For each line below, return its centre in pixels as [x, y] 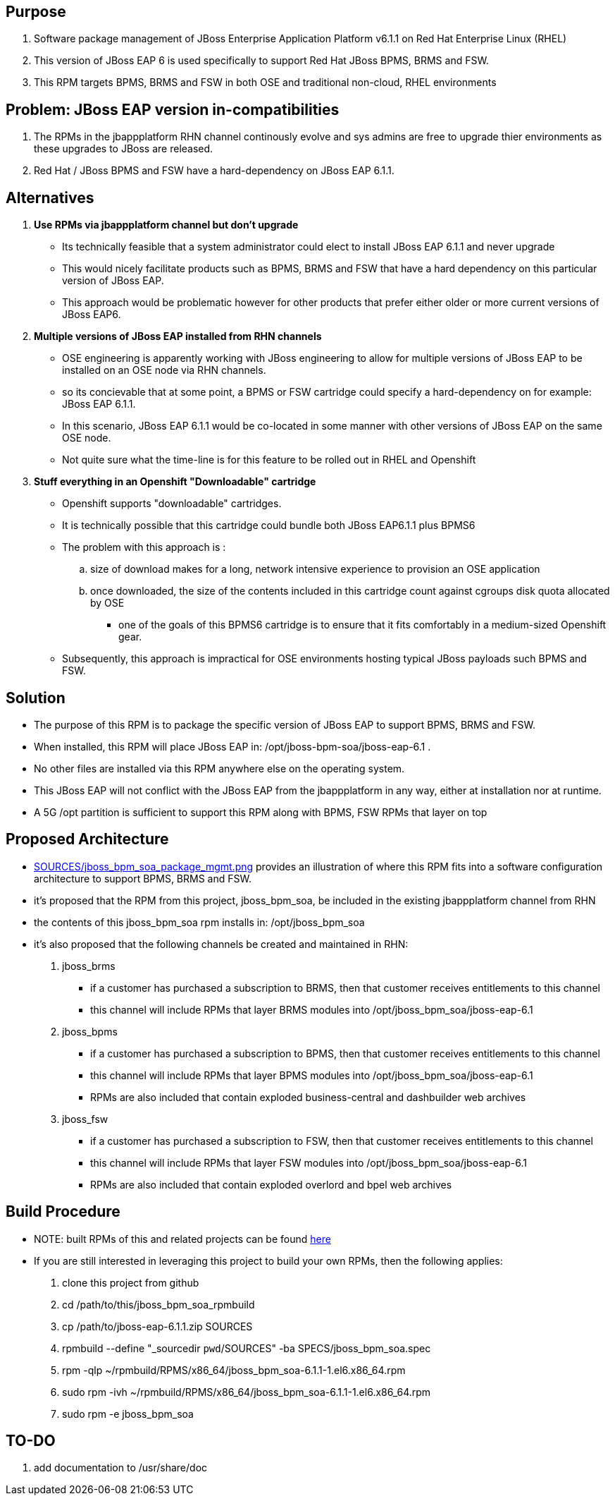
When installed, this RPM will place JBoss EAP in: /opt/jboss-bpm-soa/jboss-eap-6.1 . [232, 746]
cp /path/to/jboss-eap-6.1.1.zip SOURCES [157, 1326]
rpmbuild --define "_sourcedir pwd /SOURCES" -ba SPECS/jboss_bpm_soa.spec [247, 1348]
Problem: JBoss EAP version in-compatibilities [173, 109]
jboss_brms [89, 966]
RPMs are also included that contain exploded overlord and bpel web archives [271, 1184]
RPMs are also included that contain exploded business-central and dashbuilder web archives [308, 1097]
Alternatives [50, 197]
